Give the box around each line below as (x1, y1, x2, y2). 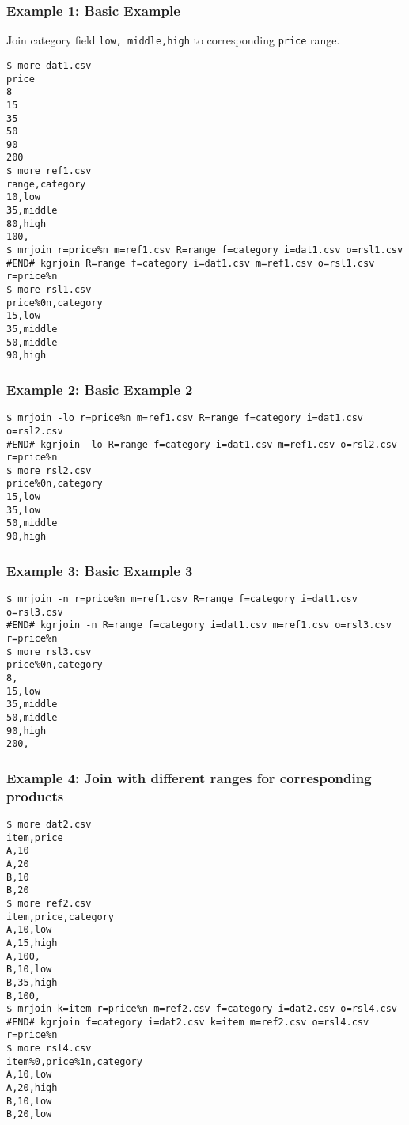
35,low (6, 504, 40, 516)
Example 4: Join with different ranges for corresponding (6, 767, 372, 787)
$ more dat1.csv (6, 59, 92, 71)
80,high (6, 218, 47, 229)
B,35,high (6, 976, 58, 988)
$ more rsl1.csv (6, 284, 92, 296)
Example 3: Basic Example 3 (6, 560, 193, 580)
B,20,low (6, 1108, 52, 1120)
